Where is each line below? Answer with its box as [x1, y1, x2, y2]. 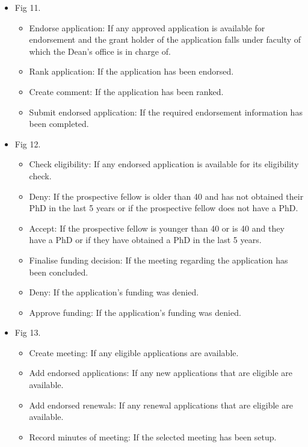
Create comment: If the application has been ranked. [29, 85, 224, 97]
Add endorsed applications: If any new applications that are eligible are [29, 366, 293, 379]
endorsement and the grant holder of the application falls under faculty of [29, 33, 301, 46]
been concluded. [29, 265, 88, 278]
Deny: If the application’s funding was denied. [29, 286, 199, 298]
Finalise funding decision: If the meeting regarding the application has [29, 253, 288, 266]
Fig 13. [14, 326, 41, 339]
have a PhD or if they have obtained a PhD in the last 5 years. [29, 233, 262, 246]
